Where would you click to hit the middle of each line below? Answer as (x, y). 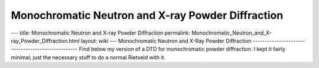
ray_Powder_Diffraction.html (45, 40)
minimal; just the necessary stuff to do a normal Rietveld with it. (88, 57)
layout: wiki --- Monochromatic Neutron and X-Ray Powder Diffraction (166, 40)
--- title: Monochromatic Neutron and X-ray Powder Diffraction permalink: (101, 33)
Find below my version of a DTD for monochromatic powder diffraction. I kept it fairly (182, 49)
